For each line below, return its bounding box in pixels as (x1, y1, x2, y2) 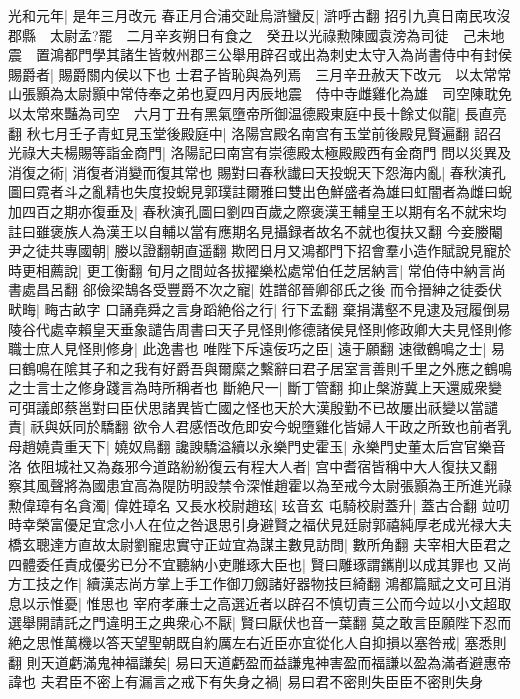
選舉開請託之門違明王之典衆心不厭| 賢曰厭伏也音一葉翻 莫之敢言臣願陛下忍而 (8, 612, 512, 633)
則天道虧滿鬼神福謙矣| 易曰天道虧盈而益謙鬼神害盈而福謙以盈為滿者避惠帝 (26, 651, 512, 672)
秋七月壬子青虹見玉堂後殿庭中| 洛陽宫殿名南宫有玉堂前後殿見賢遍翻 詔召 (26, 122, 502, 143)
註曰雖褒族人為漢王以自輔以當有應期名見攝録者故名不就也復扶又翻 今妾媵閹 (8, 220, 503, 241)
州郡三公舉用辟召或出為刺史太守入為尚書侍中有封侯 (175, 44, 512, 65)
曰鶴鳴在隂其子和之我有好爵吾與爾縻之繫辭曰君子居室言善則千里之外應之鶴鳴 (8, 357, 512, 378)
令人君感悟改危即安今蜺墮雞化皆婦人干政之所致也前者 (147, 416, 498, 437)
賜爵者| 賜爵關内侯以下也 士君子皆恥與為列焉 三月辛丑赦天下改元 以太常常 (8, 63, 512, 84)
